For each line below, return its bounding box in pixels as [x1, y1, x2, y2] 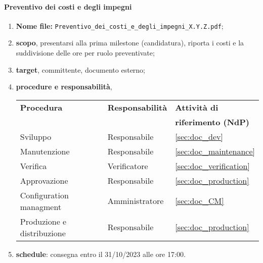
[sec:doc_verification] [175, 160, 250, 172]
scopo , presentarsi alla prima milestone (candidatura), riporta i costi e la [16, 37, 244, 48]
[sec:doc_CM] [175, 195, 224, 207]
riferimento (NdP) [175, 116, 250, 128]
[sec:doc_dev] [175, 130, 223, 142]
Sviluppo [20, 130, 52, 142]
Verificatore [107, 160, 148, 172]
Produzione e [20, 215, 67, 227]
